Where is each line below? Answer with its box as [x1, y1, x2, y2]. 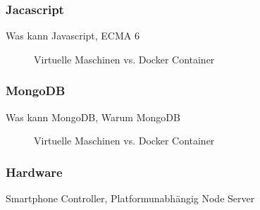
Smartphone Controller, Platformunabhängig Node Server [6, 191, 255, 206]
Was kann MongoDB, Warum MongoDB [6, 109, 180, 124]
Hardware [6, 163, 63, 180]
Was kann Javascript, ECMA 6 [6, 28, 140, 43]
